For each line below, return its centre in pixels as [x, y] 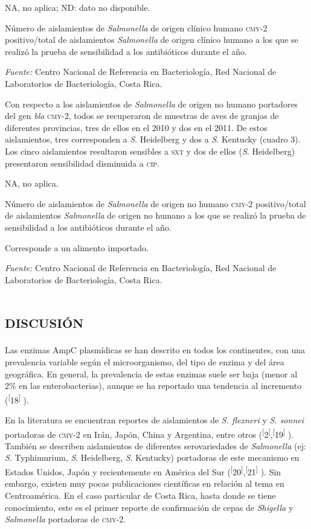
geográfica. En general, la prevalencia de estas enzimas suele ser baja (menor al [151, 374]
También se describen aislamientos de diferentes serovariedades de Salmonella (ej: [155, 445]
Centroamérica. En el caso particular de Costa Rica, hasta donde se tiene [140, 495]
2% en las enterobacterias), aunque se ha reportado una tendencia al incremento [153, 386]
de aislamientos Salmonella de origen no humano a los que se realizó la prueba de [155, 215]
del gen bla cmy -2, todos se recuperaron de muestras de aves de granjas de [142, 116]
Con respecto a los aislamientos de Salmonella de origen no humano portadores [152, 104]
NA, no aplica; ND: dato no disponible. [78, 7]
